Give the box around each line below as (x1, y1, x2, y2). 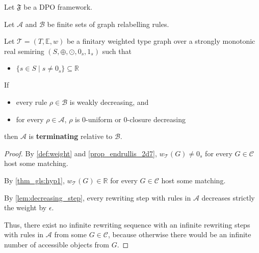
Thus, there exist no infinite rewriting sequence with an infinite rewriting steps (4, 219, 250, 230)
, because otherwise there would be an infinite (108, 229, 251, 240)
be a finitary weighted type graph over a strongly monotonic (66, 36, 255, 46)
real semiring (4, 45, 44, 56)
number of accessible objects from (4, 239, 110, 249)
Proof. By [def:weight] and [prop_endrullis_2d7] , (4, 148, 157, 158)
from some (54, 229, 87, 240)
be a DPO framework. (23, 2, 92, 12)
